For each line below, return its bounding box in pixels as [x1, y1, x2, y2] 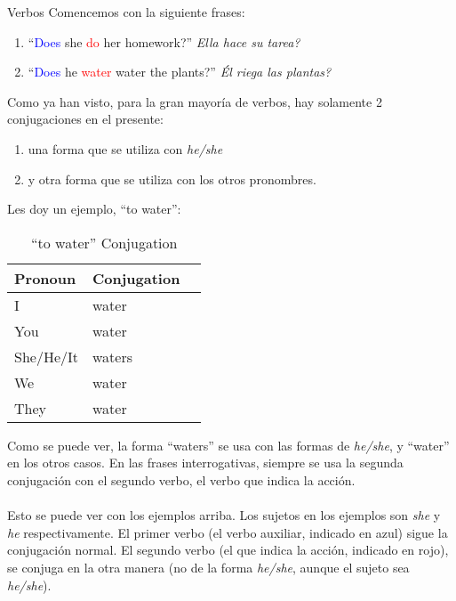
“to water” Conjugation [30, 231, 178, 253]
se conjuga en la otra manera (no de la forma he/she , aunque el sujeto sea [7, 557, 410, 576]
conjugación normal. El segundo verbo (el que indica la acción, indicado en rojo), [7, 540, 449, 559]
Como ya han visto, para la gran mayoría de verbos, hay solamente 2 [7, 92, 382, 110]
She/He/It [14, 345, 79, 367]
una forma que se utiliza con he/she [28, 139, 223, 158]
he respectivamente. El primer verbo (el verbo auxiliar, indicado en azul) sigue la [7, 523, 448, 541]
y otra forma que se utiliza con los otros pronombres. [28, 169, 316, 188]
